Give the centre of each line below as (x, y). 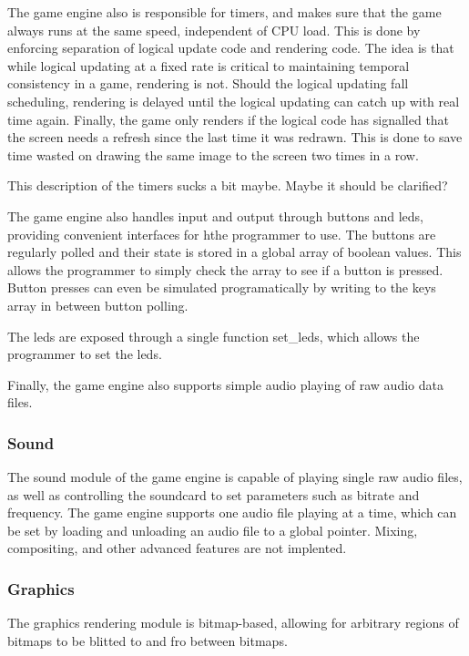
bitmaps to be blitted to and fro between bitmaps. (148, 640)
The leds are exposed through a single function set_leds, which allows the (214, 336)
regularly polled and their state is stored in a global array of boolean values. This (234, 252)
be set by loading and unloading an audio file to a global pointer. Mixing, (213, 530)
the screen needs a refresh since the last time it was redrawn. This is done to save (235, 137)
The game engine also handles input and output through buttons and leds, (215, 215)
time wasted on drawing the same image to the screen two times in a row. (213, 154)
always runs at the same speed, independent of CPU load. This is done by (214, 30)
